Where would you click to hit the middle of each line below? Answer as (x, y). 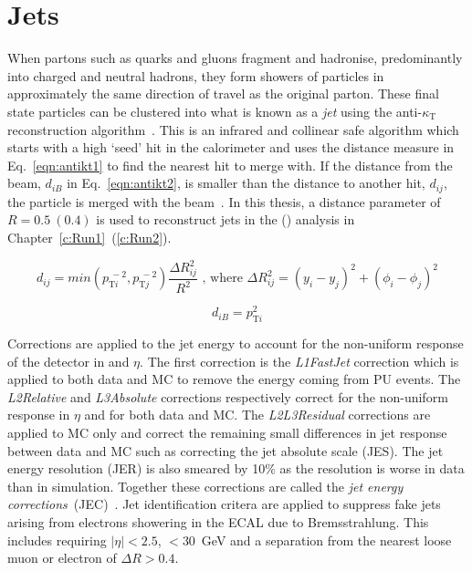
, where (222, 279)
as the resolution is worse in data (372, 468)
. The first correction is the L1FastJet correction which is (299, 361)
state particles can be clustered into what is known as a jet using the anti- (215, 111)
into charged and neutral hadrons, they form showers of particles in (196, 75)
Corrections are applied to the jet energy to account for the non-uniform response (236, 343)
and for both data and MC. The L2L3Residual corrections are (257, 415)
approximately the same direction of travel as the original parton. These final (223, 93)
